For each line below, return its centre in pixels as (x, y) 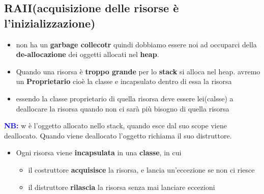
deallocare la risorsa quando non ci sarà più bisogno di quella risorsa (123, 108)
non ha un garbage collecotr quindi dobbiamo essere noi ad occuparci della (136, 44)
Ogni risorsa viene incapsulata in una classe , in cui (99, 153)
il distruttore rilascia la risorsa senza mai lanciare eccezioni (122, 187)
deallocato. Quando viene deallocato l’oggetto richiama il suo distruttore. (118, 135)
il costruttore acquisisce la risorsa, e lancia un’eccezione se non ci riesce (141, 169)
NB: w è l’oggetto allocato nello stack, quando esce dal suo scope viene (115, 126)
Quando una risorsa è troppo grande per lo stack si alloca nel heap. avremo (138, 71)
